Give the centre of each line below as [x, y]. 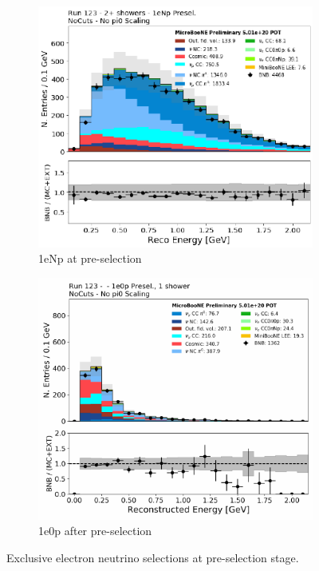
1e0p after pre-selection [95, 531]
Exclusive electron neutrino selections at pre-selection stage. [153, 557]
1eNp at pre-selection [90, 258]
